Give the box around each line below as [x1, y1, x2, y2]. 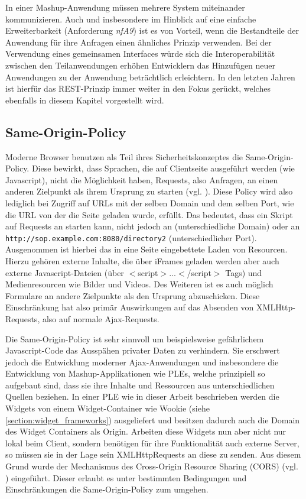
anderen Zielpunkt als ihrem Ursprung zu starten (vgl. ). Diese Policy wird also [5, 185, 293, 197]
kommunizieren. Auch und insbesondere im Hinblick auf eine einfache [5, 12, 256, 25]
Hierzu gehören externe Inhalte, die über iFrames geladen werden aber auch [5, 254, 279, 267]
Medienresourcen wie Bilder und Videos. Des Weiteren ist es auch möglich [5, 278, 274, 290]
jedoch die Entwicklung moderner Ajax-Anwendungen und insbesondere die [5, 355, 279, 368]
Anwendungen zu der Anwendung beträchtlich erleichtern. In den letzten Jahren [5, 70, 295, 83]
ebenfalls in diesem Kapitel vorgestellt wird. [5, 93, 164, 106]
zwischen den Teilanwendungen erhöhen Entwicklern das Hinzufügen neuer [5, 59, 276, 71]
